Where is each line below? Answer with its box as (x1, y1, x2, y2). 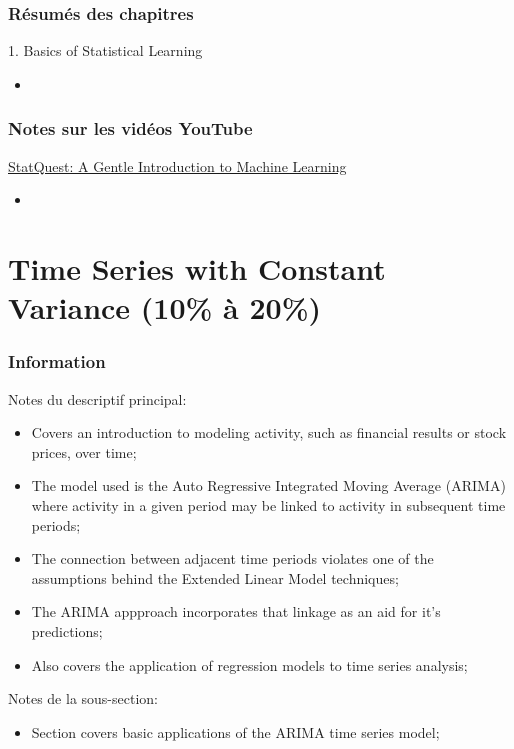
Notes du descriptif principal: (8, 388, 187, 409)
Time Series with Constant (8, 248, 386, 288)
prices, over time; (31, 441, 137, 462)
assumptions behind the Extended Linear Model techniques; (31, 567, 399, 588)
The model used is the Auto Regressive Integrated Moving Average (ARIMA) (31, 475, 506, 496)
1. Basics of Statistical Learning (8, 40, 203, 61)
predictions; (31, 620, 103, 641)
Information (8, 349, 106, 374)
